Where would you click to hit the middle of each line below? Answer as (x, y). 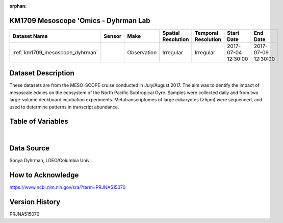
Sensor (113, 36)
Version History (35, 202)
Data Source (29, 148)
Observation (142, 52)
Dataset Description (42, 73)
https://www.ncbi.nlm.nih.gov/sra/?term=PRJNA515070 (68, 187)
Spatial (171, 33)
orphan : (18, 6)
